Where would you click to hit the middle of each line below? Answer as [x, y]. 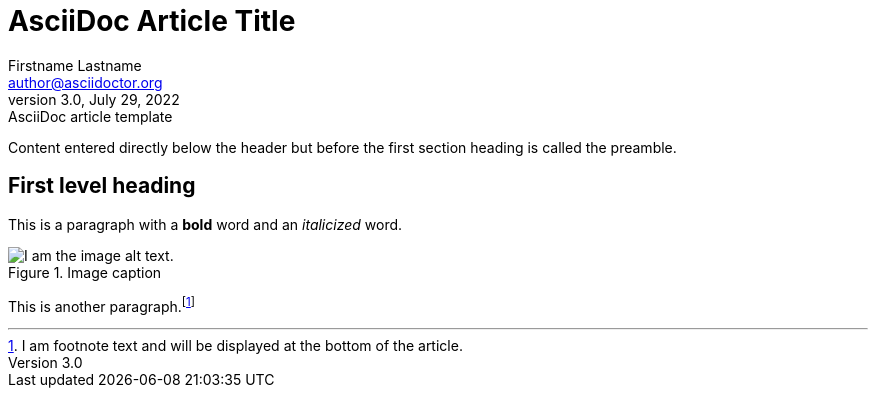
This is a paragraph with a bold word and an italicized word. [205, 224]
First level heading [102, 186]
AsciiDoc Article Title [152, 21]
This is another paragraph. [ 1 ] [102, 304]
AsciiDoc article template [90, 116]
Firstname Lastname [75, 65]
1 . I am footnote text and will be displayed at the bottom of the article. [235, 346]
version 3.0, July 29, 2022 [94, 99]
